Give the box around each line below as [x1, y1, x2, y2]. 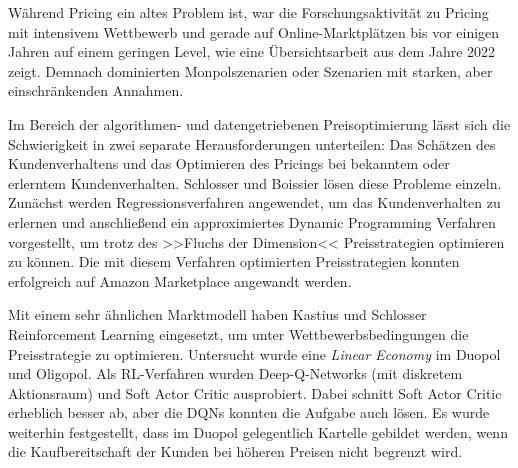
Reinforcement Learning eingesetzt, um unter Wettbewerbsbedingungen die [8, 323, 469, 344]
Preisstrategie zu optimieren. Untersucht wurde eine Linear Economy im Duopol [8, 343, 501, 364]
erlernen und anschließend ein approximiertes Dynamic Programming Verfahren [8, 211, 496, 232]
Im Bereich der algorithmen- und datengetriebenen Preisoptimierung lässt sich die [8, 113, 511, 134]
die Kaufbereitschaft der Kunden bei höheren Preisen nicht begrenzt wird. [8, 441, 463, 462]
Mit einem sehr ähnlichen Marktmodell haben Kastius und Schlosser [8, 304, 427, 325]
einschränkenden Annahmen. [8, 80, 184, 101]
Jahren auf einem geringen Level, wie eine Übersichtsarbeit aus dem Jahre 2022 [8, 41, 496, 62]
